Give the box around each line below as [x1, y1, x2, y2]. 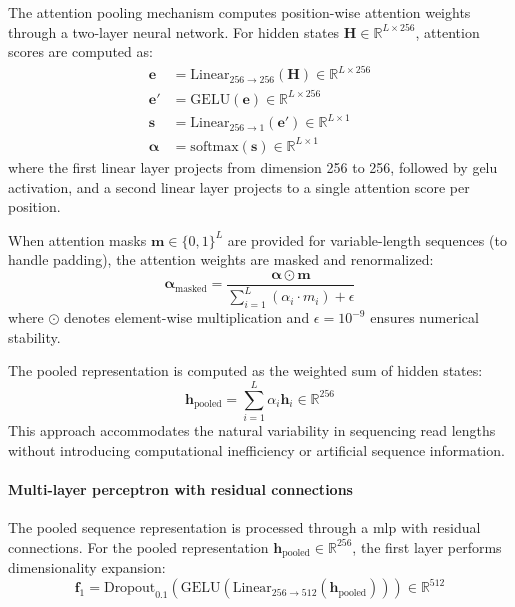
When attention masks [8, 229, 147, 250]
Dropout [103, 581, 156, 596]
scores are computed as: [8, 41, 153, 62]
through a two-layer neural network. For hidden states [8, 21, 340, 42]
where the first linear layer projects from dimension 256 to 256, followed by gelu [8, 156, 498, 177]
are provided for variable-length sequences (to [227, 229, 507, 250]
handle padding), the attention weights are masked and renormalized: [8, 249, 434, 270]
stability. [8, 326, 61, 347]
